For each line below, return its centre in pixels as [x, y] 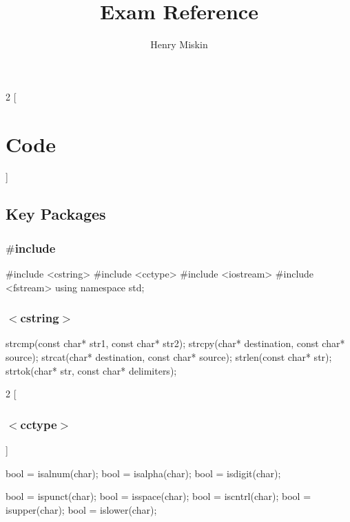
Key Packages [56, 214]
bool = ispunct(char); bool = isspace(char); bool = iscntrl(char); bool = [158, 496]
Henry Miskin [179, 44]
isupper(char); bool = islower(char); [81, 509]
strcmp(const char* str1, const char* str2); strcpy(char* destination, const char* [175, 343]
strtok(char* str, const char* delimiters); [91, 370]
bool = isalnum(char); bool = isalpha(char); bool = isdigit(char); [143, 473]
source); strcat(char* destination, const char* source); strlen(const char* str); [169, 357]
